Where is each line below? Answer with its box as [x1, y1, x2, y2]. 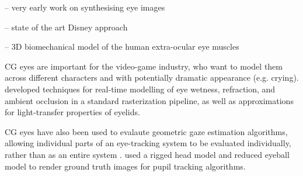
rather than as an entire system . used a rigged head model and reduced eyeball [5, 148, 290, 160]
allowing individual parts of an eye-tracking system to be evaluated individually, [5, 137, 291, 149]
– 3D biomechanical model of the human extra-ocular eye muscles [5, 40, 239, 53]
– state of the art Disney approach [5, 20, 128, 33]
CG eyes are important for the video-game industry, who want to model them [5, 60, 283, 72]
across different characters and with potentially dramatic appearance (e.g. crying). [5, 71, 299, 84]
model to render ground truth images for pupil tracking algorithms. [5, 160, 246, 172]
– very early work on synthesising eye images [5, 1, 165, 13]
